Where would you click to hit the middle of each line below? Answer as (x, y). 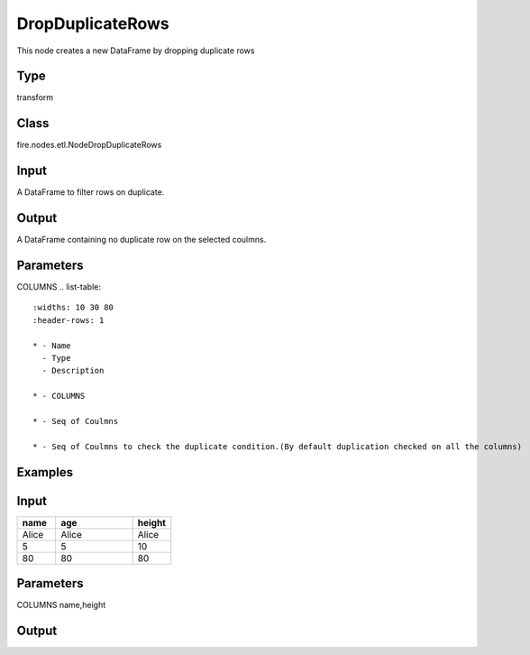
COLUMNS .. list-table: (59, 287)
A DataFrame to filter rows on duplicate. (91, 192)
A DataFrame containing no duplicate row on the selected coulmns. (142, 240)
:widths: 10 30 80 (73, 308)
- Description (73, 371)
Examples (45, 472)
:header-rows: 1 (69, 320)
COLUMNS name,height (61, 605)
